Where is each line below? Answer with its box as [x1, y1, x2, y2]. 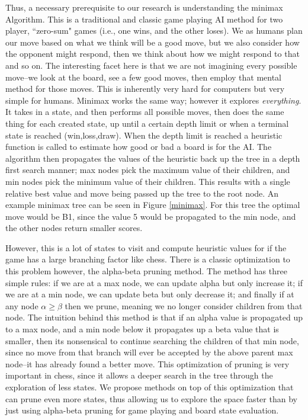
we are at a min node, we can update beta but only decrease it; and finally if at [5, 288, 294, 300]
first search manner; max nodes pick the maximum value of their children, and [5, 163, 290, 176]
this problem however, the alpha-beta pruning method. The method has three [5, 265, 287, 277]
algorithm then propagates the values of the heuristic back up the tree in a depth [5, 152, 300, 164]
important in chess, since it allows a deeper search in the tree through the [5, 369, 273, 381]
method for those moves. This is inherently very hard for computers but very [5, 82, 285, 95]
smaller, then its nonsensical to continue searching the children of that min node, [5, 334, 299, 347]
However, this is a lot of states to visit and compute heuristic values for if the [5, 241, 287, 254]
